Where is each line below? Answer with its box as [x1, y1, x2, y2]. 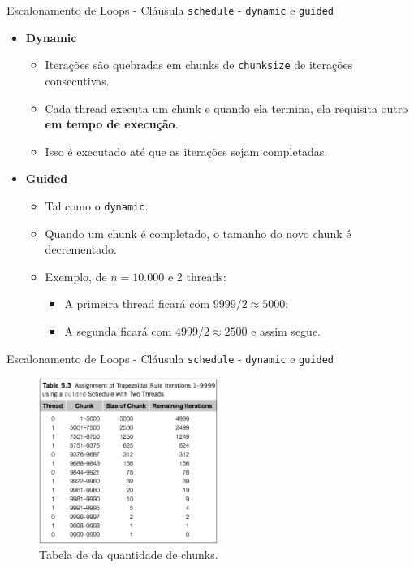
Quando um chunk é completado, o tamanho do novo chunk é [45, 224, 351, 241]
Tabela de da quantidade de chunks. [39, 546, 218, 563]
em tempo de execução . [45, 115, 179, 132]
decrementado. [45, 241, 117, 258]
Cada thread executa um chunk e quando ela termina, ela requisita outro [45, 99, 408, 116]
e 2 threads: [167, 267, 226, 284]
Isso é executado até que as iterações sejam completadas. [45, 142, 328, 159]
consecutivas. [45, 72, 110, 89]
